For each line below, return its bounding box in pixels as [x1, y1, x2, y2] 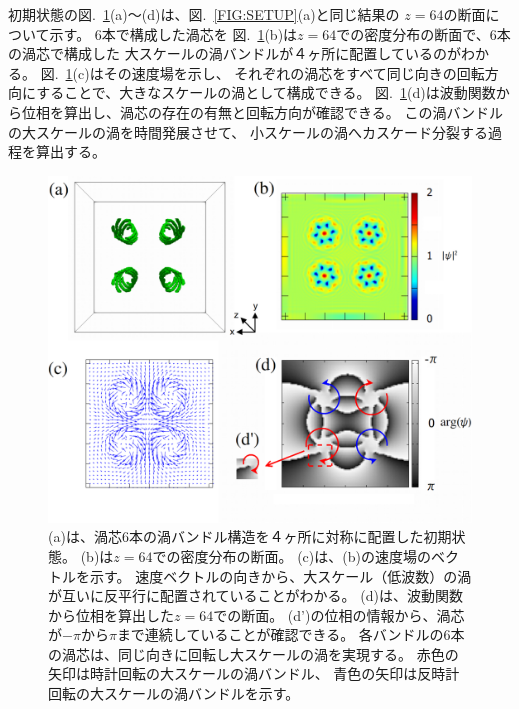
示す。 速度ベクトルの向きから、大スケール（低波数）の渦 [89, 565, 472, 586]
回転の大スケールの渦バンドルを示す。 [48, 683, 300, 704]
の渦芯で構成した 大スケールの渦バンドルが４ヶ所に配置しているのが [8, 43, 461, 64]
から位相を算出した [48, 604, 174, 625]
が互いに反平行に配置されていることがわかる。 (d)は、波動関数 [48, 585, 463, 606]
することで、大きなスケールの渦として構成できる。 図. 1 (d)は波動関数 [36, 82, 496, 103]
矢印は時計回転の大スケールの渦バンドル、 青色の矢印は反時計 [48, 663, 460, 684]
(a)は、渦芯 [48, 526, 122, 547]
